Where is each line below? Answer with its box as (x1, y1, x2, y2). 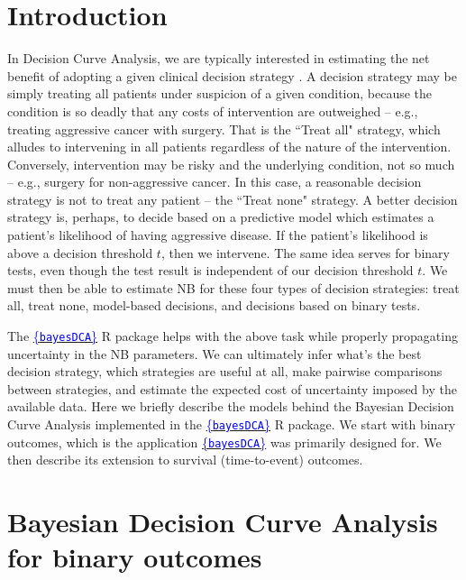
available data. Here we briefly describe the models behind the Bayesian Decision (7, 397, 454, 416)
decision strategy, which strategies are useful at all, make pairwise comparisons (7, 362, 443, 381)
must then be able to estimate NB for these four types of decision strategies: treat (7, 278, 460, 297)
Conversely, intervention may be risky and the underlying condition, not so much (7, 154, 455, 173)
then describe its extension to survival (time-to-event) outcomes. (7, 450, 363, 469)
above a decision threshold (7, 243, 153, 262)
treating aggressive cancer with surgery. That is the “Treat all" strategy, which (7, 119, 441, 138)
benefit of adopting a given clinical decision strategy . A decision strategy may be (7, 66, 457, 85)
